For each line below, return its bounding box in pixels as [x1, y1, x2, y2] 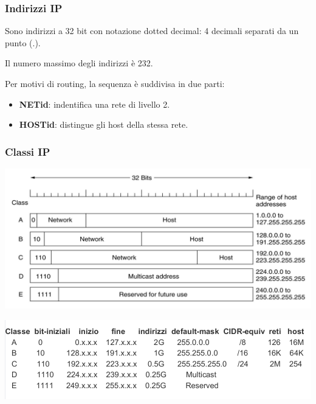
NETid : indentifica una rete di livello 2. [19, 97, 170, 110]
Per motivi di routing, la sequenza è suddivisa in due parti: [5, 77, 225, 89]
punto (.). [5, 36, 41, 49]
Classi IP [5, 144, 50, 159]
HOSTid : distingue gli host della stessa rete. [19, 118, 188, 131]
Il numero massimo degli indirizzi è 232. [5, 57, 153, 69]
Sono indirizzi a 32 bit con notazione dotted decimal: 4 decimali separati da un [5, 24, 299, 37]
